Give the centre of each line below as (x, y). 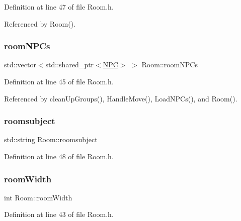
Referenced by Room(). (40, 23)
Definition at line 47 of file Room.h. (59, 7)
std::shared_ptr (70, 65)
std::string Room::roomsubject (51, 139)
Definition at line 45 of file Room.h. (59, 81)
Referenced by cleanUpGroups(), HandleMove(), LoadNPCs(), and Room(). (121, 98)
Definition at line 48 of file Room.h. (59, 156)
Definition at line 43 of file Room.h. (59, 214)
